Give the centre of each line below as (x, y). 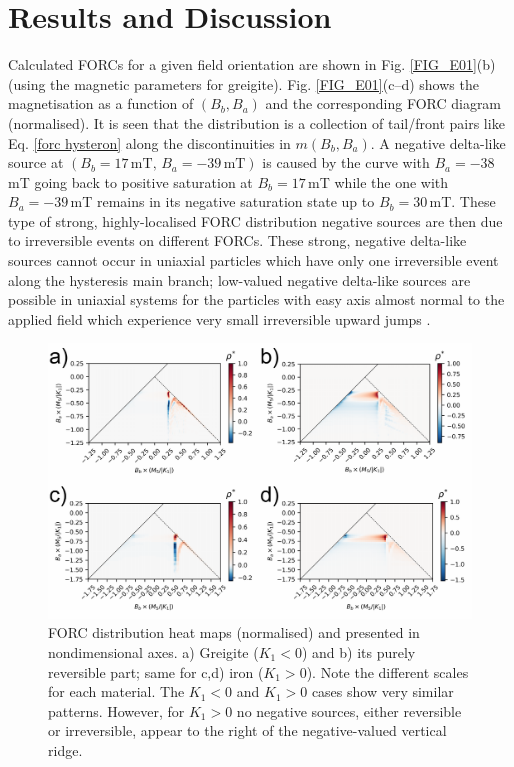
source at (36, 162)
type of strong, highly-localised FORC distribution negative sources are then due (255, 220)
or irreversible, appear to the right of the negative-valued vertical (247, 730)
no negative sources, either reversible (349, 710)
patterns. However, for (116, 710)
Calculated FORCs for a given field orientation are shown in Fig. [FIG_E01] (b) (252, 64)
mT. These (462, 201)
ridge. (65, 749)
